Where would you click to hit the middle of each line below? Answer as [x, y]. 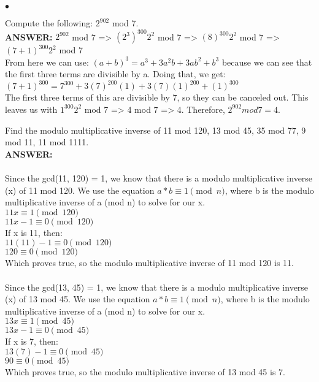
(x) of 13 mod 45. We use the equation [78, 299]
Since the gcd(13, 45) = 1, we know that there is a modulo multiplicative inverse [157, 287]
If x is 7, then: [32, 341]
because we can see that [267, 62]
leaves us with [31, 109]
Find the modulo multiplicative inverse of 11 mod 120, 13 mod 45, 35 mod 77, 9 [156, 130]
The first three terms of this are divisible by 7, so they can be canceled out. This [157, 97]
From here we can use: [47, 62]
